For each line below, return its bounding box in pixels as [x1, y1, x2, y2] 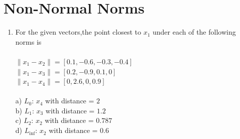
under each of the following [152, 27, 236, 37]
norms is [15, 36, 42, 47]
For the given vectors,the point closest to [15, 27, 141, 37]
